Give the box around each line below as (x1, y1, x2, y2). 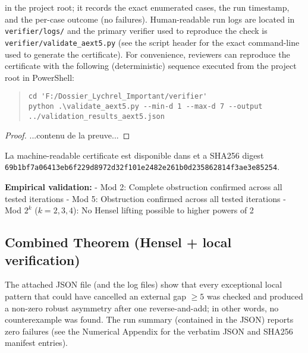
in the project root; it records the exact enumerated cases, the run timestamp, (5, 1, 290, 13)
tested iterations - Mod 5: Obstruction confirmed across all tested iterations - (5, 192, 286, 204)
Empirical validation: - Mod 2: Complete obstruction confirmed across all (5, 181, 282, 193)
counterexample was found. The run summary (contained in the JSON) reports (5, 313, 294, 326)
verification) (5, 250, 80, 269)
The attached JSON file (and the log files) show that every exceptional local (5, 278, 282, 291)
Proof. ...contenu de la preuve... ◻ (5, 129, 130, 141)
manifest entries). (5, 336, 68, 349)
